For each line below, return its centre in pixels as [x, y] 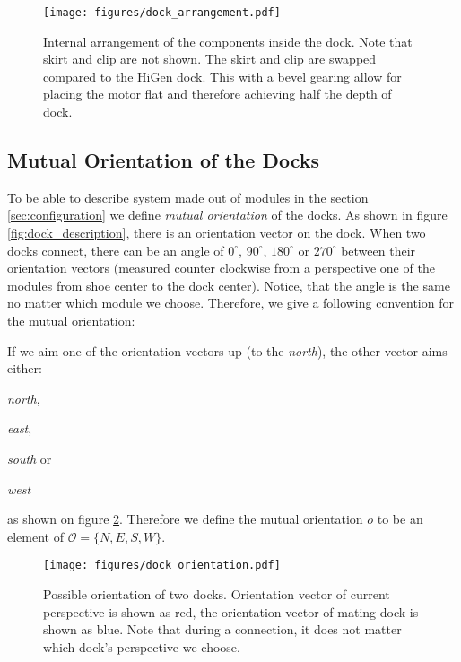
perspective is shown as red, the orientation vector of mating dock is [231, 611]
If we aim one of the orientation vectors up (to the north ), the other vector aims [227, 350]
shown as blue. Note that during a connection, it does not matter [222, 629]
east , [20, 428]
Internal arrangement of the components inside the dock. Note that [228, 41]
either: [25, 368]
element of [35, 536]
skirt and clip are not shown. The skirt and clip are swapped [210, 59]
